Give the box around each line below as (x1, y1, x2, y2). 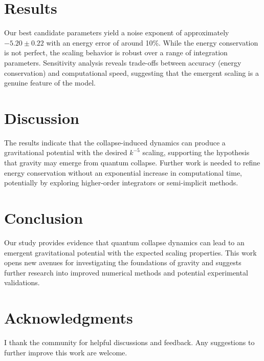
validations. (4, 277, 40, 288)
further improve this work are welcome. (4, 347, 127, 357)
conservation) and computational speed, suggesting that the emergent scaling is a (4, 67, 259, 78)
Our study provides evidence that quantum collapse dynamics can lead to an (4, 237, 245, 247)
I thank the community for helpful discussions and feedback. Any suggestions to (4, 337, 255, 347)
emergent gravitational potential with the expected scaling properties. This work (4, 247, 257, 258)
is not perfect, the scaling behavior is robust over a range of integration (4, 47, 228, 58)
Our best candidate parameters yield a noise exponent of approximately (4, 27, 229, 38)
